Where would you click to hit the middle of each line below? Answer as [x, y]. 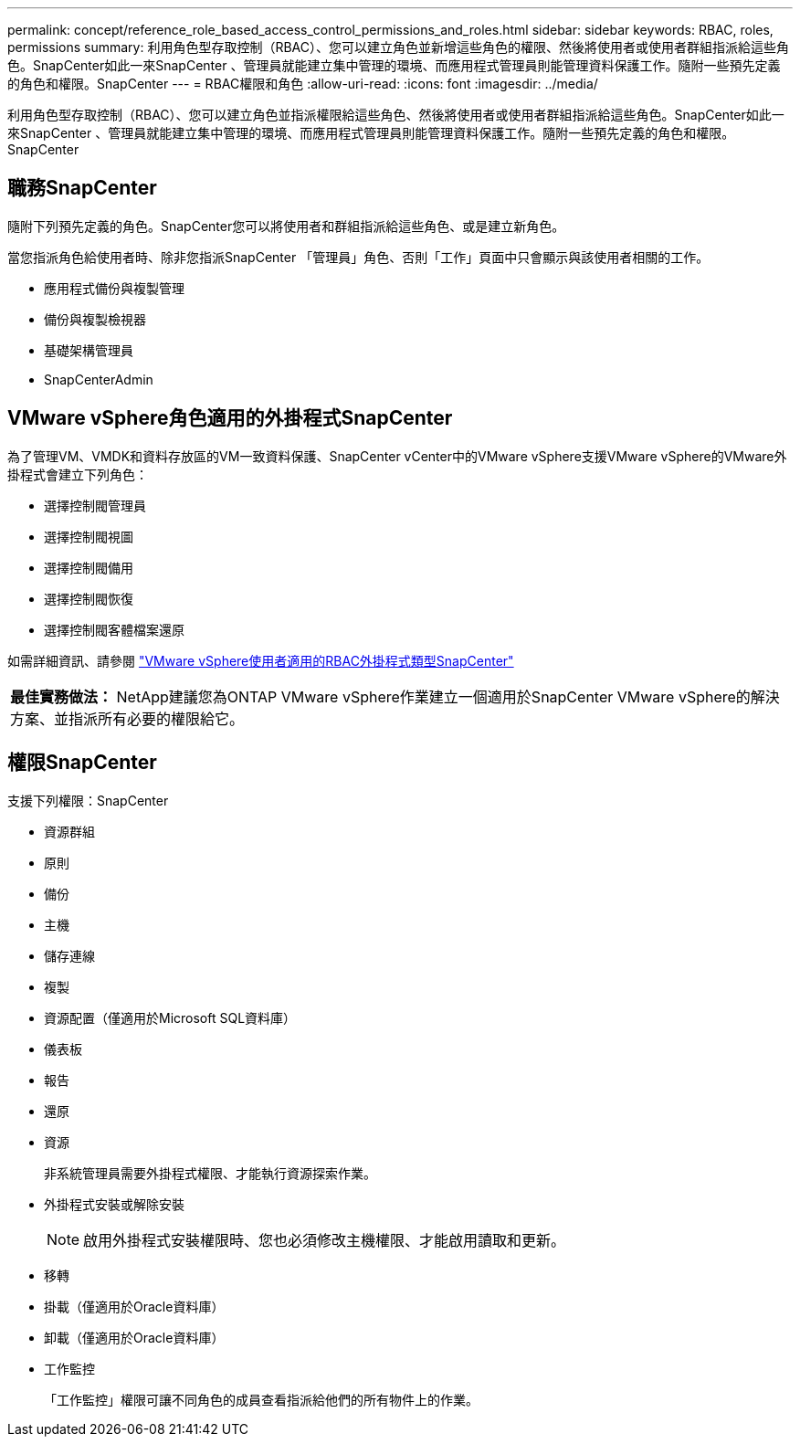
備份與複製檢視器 [95, 319]
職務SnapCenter [82, 188]
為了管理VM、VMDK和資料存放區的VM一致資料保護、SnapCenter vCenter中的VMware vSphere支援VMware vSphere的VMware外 [397, 456]
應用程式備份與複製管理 [114, 288]
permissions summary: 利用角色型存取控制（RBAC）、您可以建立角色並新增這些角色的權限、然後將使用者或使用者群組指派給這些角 [398, 47]
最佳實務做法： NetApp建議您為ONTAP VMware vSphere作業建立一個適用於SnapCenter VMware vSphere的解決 [395, 696]
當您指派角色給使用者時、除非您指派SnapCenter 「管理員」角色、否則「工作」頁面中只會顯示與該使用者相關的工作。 [358, 257]
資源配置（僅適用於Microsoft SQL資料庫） [170, 1017]
